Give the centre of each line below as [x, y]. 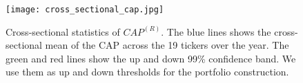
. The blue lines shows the [216, 31]
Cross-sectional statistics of [63, 31]
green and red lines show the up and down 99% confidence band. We [151, 58]
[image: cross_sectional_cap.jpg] [85, 10]
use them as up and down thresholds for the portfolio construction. [147, 72]
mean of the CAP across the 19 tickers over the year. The [167, 45]
